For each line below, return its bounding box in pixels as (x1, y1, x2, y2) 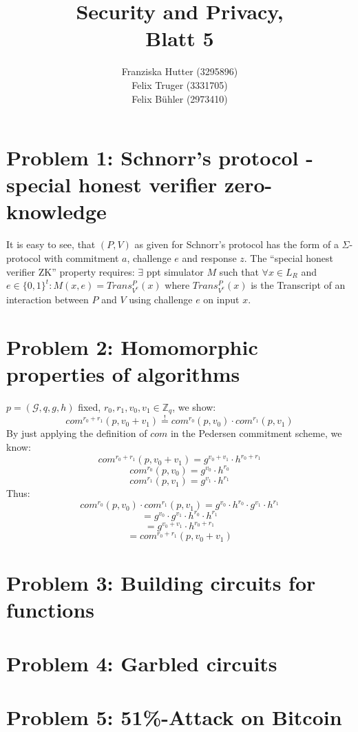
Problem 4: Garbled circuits (6, 649, 277, 678)
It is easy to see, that (6, 237, 96, 252)
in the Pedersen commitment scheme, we (170, 426, 342, 440)
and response (182, 251, 237, 265)
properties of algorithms (6, 359, 240, 387)
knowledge (6, 197, 107, 225)
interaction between (6, 292, 89, 306)
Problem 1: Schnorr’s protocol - (6, 143, 313, 172)
